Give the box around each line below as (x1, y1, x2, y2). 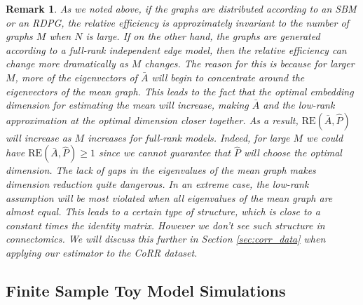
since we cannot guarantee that (98, 145, 231, 160)
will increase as (6, 130, 71, 144)
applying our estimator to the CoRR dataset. (6, 245, 198, 259)
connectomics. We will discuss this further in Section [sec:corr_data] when (6, 231, 326, 246)
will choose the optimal (243, 145, 342, 160)
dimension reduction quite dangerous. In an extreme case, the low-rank (6, 176, 309, 191)
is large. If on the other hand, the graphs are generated (85, 29, 320, 43)
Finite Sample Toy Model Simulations (6, 279, 286, 301)
